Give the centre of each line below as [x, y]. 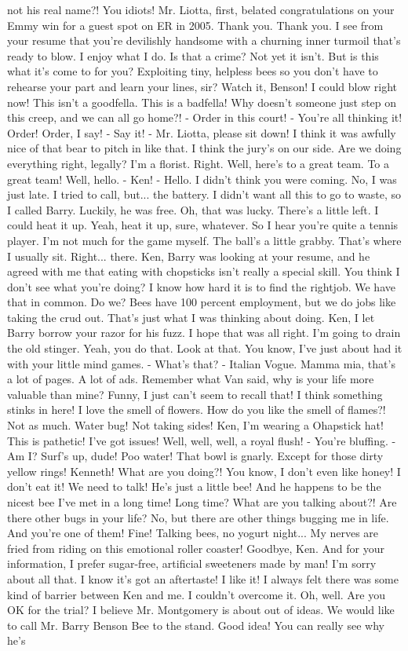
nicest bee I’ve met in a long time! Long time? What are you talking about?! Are [202, 502]
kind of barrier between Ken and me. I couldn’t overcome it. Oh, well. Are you [197, 594]
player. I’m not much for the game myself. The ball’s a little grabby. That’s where [204, 240]
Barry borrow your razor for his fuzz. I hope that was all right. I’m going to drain [204, 333]
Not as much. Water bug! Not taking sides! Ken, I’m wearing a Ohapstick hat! [195, 425]
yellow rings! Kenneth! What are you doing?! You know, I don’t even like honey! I [204, 471]
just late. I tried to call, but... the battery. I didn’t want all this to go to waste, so [204, 194]
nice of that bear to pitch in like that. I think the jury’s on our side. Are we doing [204, 148]
